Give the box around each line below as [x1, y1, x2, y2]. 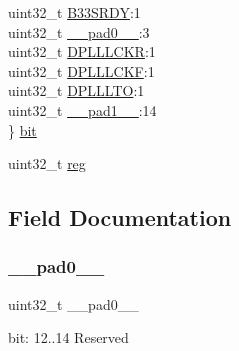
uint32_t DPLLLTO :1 [8, 80, 145, 101]
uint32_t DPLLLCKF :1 [8, 60, 155, 81]
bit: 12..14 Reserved [8, 327, 129, 348]
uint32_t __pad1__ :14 [8, 99, 157, 120]
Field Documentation [8, 202, 232, 233]
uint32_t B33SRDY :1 [8, 2, 141, 22]
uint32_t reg [8, 153, 86, 174]
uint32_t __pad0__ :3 [8, 21, 150, 42]
